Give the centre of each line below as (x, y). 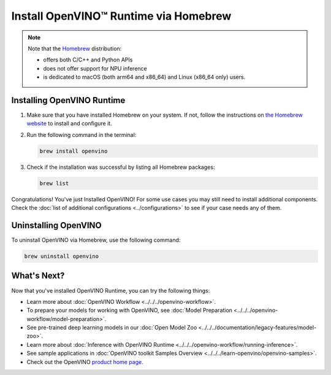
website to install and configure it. (70, 123)
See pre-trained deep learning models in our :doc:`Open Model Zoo (112, 328)
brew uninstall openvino (62, 257)
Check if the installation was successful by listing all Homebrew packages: (121, 167)
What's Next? (38, 276)
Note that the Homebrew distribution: (75, 48)
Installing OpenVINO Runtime (68, 100)
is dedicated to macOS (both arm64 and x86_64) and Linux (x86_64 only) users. (144, 77)
